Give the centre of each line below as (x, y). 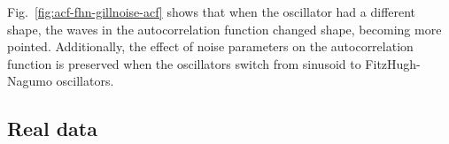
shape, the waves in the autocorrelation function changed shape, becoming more (224, 29)
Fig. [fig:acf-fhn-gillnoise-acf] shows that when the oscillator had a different (212, 11)
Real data (52, 129)
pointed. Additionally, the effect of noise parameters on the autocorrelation (210, 46)
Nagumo (30, 81)
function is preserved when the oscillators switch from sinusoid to (184, 63)
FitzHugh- (393, 63)
